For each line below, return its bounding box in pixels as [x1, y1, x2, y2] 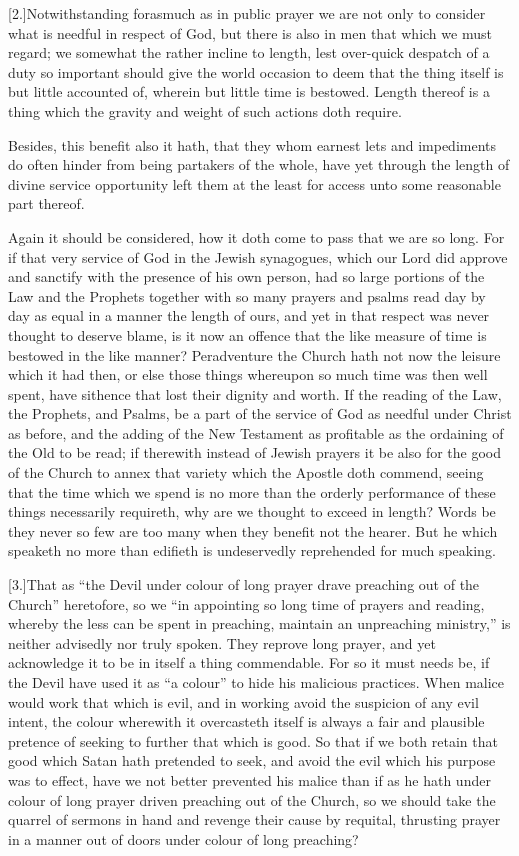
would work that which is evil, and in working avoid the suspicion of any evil [8, 691, 479, 712]
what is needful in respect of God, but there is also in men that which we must [8, 22, 492, 43]
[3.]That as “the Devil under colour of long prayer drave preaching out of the [8, 574, 480, 595]
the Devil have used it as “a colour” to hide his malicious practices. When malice [8, 672, 505, 692]
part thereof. [8, 193, 85, 214]
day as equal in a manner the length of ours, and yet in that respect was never [8, 305, 490, 326]
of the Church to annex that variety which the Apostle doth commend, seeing [8, 462, 484, 483]
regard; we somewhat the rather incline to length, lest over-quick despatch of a [8, 42, 490, 63]
